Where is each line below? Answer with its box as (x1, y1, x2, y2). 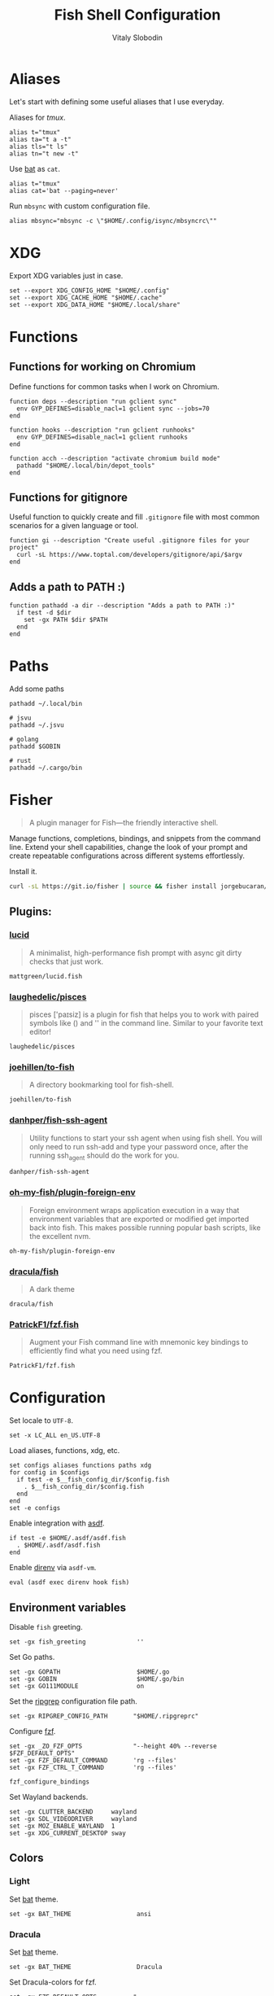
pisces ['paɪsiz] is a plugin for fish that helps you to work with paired (28, 1009, 259, 1019)
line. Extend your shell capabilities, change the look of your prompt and (9, 843, 248, 852)
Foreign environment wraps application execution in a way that (28, 1205, 240, 1215)
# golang (9, 735, 39, 744)
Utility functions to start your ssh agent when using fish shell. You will (28, 1133, 263, 1143)
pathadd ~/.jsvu (9, 721, 64, 729)
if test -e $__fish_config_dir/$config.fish (16, 1476, 170, 1484)
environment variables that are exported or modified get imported (28, 1214, 250, 1223)
